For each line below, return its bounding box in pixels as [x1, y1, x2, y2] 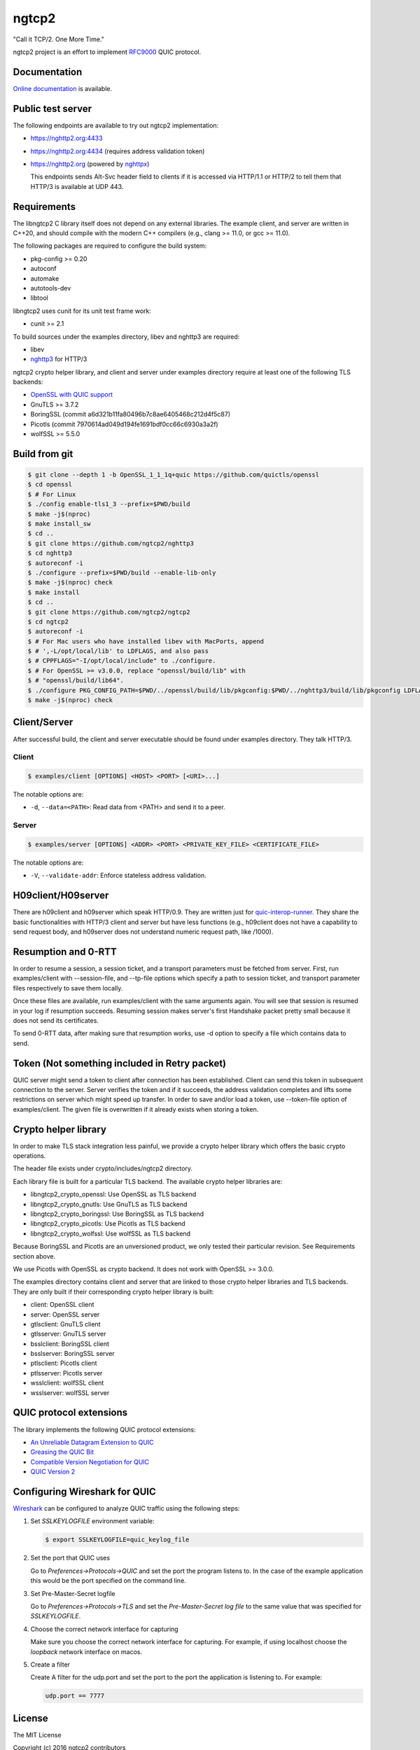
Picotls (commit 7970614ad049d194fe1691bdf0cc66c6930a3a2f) [30, 420, 218, 428]
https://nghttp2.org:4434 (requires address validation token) [30, 147, 205, 155]
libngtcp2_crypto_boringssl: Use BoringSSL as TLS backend [30, 1210, 204, 1218]
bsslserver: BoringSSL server [30, 1350, 115, 1358]
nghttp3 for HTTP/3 [30, 355, 87, 363]
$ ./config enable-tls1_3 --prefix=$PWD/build [27, 500, 190, 508]
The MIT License [13, 1730, 62, 1739]
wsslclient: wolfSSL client [30, 1379, 104, 1387]
